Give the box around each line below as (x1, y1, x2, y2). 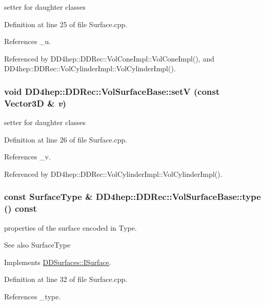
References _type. (4, 291, 61, 301)
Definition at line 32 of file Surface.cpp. (4, 274, 128, 284)
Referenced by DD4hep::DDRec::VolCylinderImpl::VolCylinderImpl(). (4, 168, 222, 179)
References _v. (4, 151, 51, 162)
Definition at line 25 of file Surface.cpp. (4, 18, 128, 29)
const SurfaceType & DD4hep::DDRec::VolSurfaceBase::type (4, 190, 261, 203)
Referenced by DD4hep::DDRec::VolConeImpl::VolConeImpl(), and (4, 53, 214, 64)
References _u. (4, 36, 51, 47)
